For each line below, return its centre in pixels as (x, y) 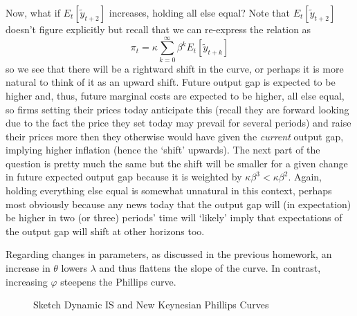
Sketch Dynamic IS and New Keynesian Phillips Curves (151, 305)
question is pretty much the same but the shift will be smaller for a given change (177, 163)
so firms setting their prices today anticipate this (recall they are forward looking (177, 109)
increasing (27, 281)
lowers (74, 268)
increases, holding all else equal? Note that (199, 12)
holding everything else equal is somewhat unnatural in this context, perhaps (169, 190)
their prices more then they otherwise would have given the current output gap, (175, 136)
